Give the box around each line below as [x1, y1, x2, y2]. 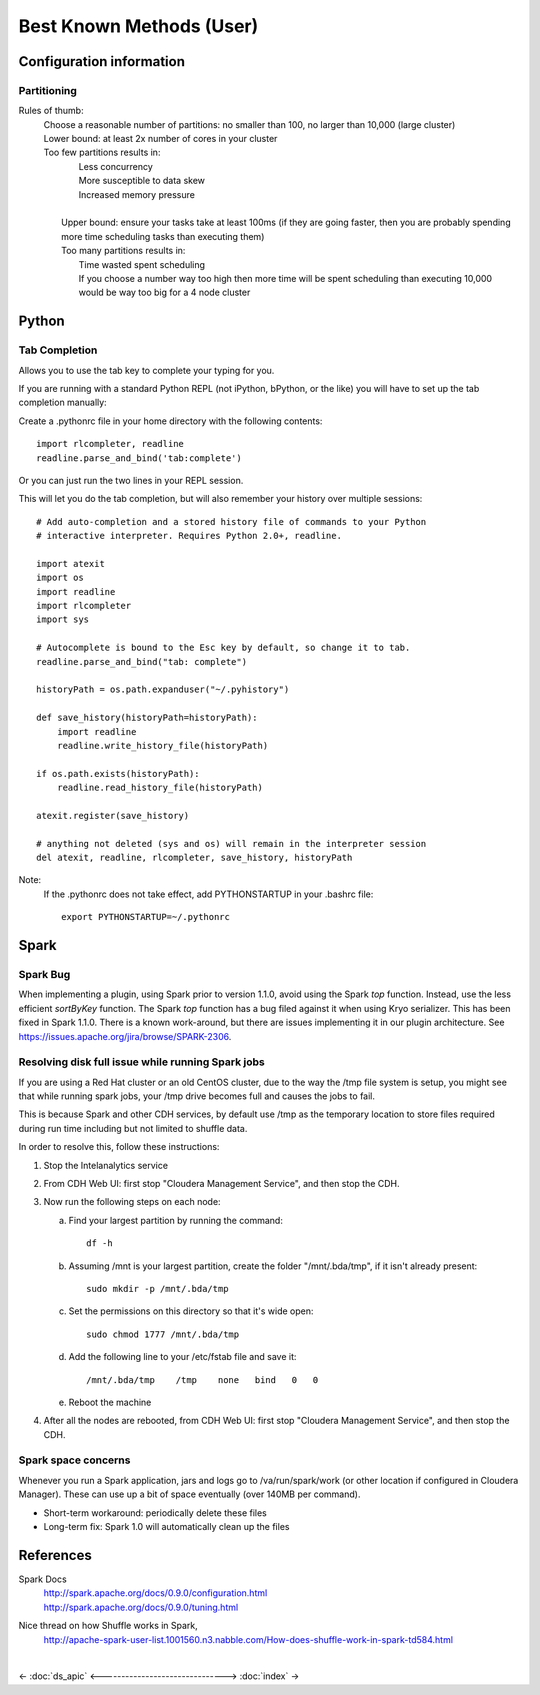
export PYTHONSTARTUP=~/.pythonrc [61, 911, 230, 923]
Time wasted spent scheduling [78, 258, 205, 270]
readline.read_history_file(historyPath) [56, 782, 264, 794]
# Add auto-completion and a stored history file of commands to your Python [36, 516, 427, 527]
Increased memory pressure [78, 188, 195, 200]
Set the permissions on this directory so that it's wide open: [68, 1305, 314, 1317]
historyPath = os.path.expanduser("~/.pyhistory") [36, 684, 290, 695]
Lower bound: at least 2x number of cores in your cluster [43, 133, 278, 145]
